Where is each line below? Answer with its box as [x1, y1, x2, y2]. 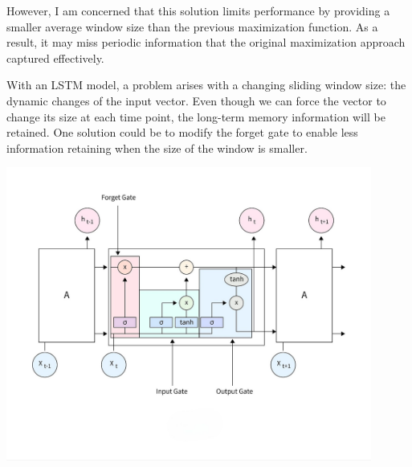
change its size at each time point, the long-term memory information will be [6, 108, 385, 125]
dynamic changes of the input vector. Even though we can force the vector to [6, 92, 386, 109]
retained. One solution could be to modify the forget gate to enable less [6, 124, 358, 141]
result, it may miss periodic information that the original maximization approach [6, 34, 406, 51]
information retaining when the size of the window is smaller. [6, 139, 308, 156]
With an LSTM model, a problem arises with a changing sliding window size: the [6, 76, 406, 93]
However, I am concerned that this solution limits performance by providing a [6, 2, 390, 18]
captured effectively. [6, 49, 104, 66]
